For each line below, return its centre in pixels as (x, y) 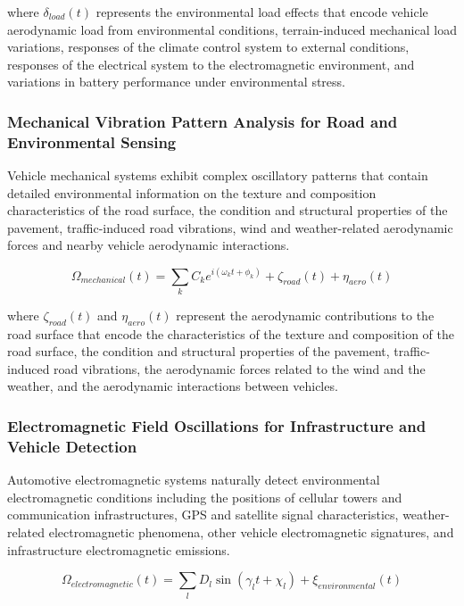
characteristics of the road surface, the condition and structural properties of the (228, 210)
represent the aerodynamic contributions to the (305, 315)
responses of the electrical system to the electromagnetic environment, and (211, 64)
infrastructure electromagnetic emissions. (119, 549)
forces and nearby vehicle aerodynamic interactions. (149, 245)
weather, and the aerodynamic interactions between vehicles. (173, 386)
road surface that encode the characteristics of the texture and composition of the (231, 333)
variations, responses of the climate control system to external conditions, (208, 47)
